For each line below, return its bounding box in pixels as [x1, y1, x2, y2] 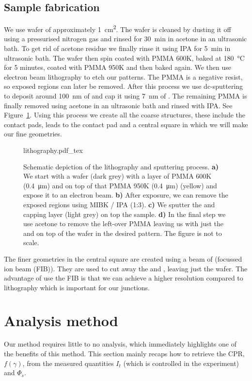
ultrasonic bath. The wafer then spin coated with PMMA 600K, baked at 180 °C [4, 52, 245, 63]
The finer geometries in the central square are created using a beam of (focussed [4, 253, 242, 264]
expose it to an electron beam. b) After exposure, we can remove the [23, 190, 228, 200]
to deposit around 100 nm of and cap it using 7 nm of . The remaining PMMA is [4, 91, 247, 101]
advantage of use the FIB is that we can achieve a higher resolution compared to [4, 273, 243, 283]
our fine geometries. [4, 129, 62, 139]
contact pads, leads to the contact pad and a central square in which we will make [4, 119, 248, 129]
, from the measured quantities [22, 358, 114, 368]
